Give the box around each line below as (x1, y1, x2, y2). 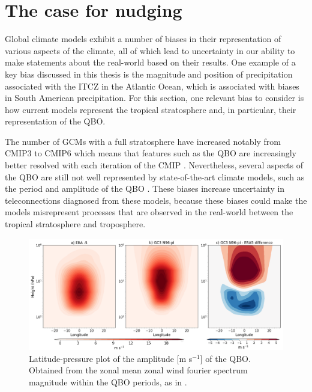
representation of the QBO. (5, 115, 106, 127)
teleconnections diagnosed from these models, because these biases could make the (5, 194, 307, 206)
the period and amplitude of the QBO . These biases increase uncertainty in (5, 182, 285, 195)
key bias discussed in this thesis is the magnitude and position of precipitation (5, 67, 293, 80)
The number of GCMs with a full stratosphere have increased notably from (5, 135, 281, 147)
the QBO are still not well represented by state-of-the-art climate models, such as (5, 170, 305, 183)
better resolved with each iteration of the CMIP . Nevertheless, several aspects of (5, 159, 304, 171)
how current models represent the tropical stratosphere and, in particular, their (5, 103, 296, 115)
